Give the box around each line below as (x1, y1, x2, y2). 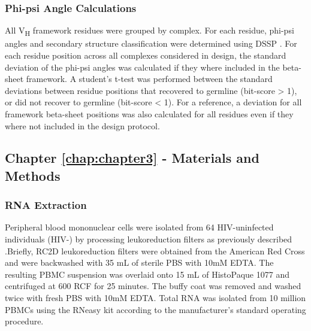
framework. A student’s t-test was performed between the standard (26, 72, 273, 85)
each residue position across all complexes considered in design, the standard (5, 48, 286, 61)
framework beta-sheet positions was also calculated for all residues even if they (5, 107, 294, 120)
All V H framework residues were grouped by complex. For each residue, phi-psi (5, 24, 294, 38)
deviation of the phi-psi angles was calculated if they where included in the (5, 60, 280, 73)
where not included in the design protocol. (5, 119, 160, 132)
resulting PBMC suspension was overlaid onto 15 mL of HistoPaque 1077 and (5, 268, 289, 280)
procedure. (5, 315, 44, 327)
